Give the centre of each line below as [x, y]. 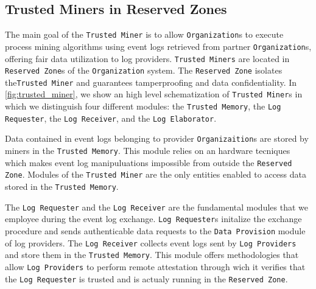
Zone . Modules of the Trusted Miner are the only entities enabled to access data [156, 174]
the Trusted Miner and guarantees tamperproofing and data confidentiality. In [151, 82]
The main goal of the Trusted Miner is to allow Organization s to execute [144, 34]
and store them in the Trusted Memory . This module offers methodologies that [152, 255]
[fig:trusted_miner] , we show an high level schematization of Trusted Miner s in [154, 94]
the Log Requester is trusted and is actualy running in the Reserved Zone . [146, 278]
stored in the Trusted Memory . [62, 186]
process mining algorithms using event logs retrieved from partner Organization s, [158, 46]
